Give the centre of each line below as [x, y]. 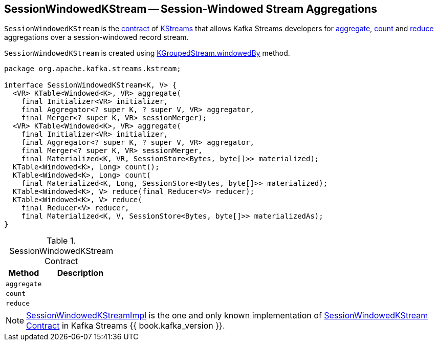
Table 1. [61, 241]
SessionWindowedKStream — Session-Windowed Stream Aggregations [191, 9]
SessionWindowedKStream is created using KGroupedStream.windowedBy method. [147, 53]
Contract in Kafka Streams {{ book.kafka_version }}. [126, 326]
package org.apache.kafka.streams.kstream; [93, 69]
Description [80, 273]
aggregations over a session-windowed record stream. [96, 37]
